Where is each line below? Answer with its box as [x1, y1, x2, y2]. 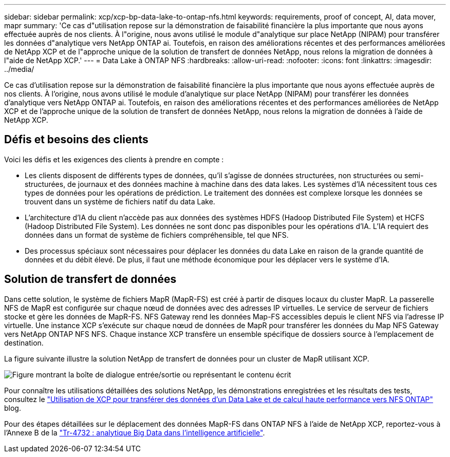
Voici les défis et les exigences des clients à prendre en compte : [4, 155, 224, 164]
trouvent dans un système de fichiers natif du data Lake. [25, 197, 215, 206]
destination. [4, 338, 44, 347]
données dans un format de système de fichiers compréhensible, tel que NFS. [25, 230, 289, 239]
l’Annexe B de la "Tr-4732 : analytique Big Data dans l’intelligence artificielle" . [4, 428, 265, 437]
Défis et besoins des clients [4, 133, 148, 146]
